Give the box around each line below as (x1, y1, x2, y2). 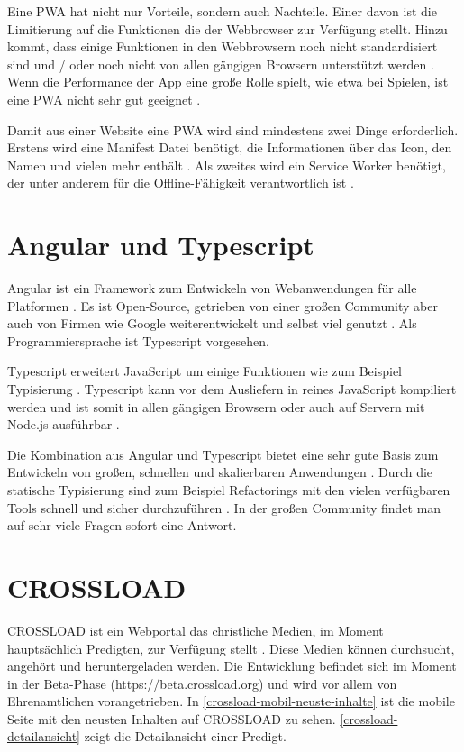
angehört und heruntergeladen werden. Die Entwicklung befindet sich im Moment (7, 656, 457, 675)
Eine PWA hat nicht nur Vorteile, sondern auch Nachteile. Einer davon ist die (7, 2, 437, 20)
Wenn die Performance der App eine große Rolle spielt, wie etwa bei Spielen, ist (7, 72, 449, 91)
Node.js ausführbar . (7, 415, 120, 434)
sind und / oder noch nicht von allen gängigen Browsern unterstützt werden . (7, 54, 434, 73)
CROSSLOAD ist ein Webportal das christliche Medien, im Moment (7, 620, 384, 639)
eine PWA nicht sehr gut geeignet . (7, 89, 201, 108)
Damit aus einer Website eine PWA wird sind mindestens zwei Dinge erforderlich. (7, 120, 459, 139)
